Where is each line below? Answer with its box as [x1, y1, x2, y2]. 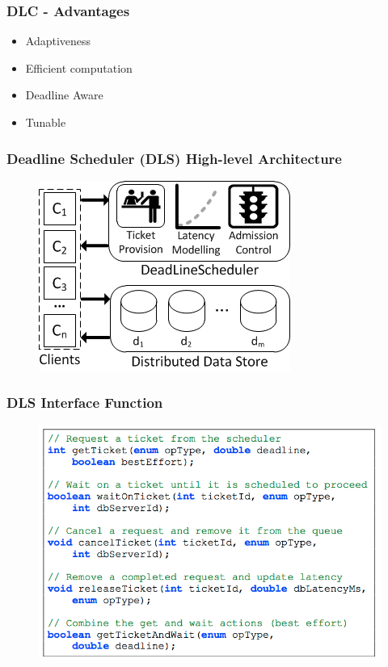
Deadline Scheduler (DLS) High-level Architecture [6, 148, 342, 168]
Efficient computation [25, 59, 133, 76]
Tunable [25, 114, 66, 130]
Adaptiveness [25, 32, 91, 49]
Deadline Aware [25, 86, 103, 103]
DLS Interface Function [6, 392, 163, 413]
